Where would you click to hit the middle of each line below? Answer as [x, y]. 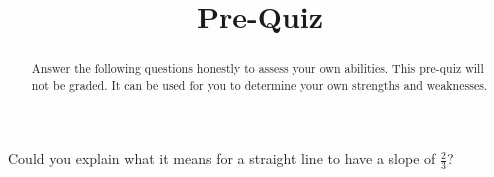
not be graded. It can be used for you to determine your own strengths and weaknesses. [259, 84]
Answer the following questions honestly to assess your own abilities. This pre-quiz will [257, 68]
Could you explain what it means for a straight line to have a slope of [222, 158]
